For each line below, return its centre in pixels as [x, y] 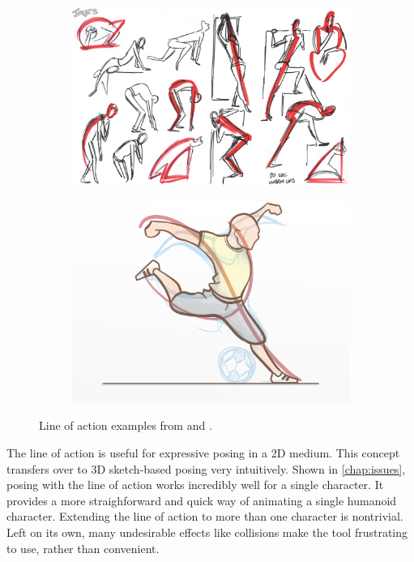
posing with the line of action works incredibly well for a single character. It [195, 485]
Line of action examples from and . [126, 425]
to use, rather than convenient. [83, 548]
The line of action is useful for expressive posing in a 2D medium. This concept [203, 453]
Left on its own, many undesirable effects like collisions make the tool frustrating [207, 532]
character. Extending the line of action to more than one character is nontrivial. [205, 516]
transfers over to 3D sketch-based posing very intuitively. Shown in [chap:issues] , [206, 468]
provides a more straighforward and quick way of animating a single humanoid [202, 500]
